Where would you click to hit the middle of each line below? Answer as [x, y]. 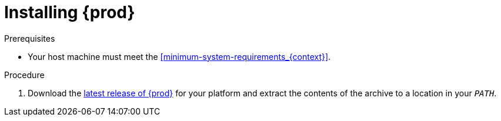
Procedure [24, 75]
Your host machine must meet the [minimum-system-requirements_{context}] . [179, 56]
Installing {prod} [70, 12]
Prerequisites [30, 38]
